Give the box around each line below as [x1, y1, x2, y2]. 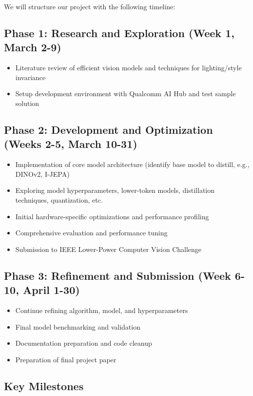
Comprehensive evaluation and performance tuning [15, 228, 168, 238]
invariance [15, 72, 46, 82]
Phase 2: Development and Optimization [4, 122, 213, 137]
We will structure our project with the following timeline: [4, 1, 175, 11]
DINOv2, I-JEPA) [15, 168, 70, 179]
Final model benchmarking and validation [15, 321, 140, 332]
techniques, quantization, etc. [15, 194, 103, 205]
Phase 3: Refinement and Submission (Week [4, 268, 231, 283]
